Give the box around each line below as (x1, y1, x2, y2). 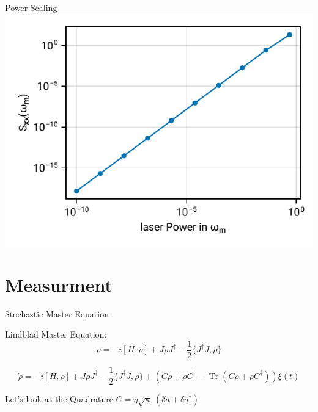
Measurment (5, 272, 113, 297)
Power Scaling (5, 1, 57, 13)
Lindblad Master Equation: (5, 328, 107, 341)
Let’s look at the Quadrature (5, 392, 113, 405)
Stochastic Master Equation (5, 307, 109, 320)
